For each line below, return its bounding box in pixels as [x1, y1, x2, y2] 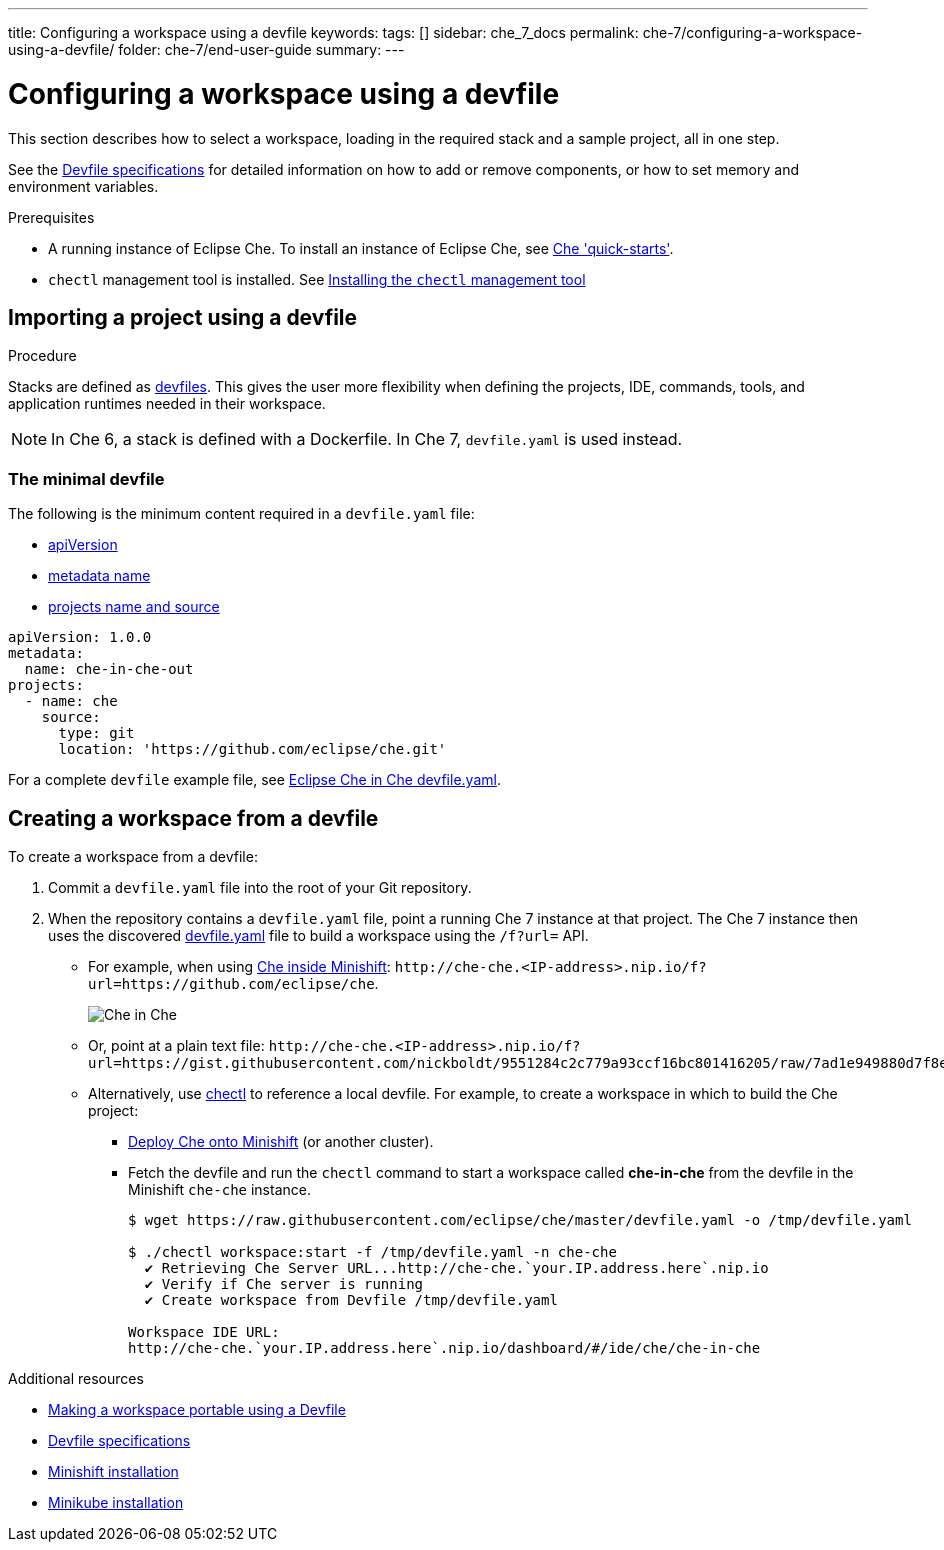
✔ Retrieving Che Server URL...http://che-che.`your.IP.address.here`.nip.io [144, 1259, 769, 1276]
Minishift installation [48, 1462, 179, 1480]
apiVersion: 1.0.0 [8, 629, 152, 646]
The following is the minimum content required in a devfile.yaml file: [8, 505, 475, 523]
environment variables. [8, 177, 159, 195]
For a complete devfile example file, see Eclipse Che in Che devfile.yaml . [8, 771, 501, 789]
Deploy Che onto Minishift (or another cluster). [128, 1132, 434, 1150]
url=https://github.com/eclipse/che [88, 975, 375, 992]
